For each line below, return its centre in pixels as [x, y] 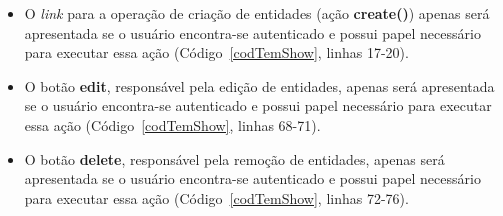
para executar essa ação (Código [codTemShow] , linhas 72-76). [216, 197]
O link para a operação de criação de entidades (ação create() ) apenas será [257, 13]
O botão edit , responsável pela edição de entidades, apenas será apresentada [259, 85]
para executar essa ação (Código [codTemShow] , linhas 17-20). [216, 52]
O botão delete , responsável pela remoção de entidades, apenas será [234, 158]
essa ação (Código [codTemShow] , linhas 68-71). [172, 124]
